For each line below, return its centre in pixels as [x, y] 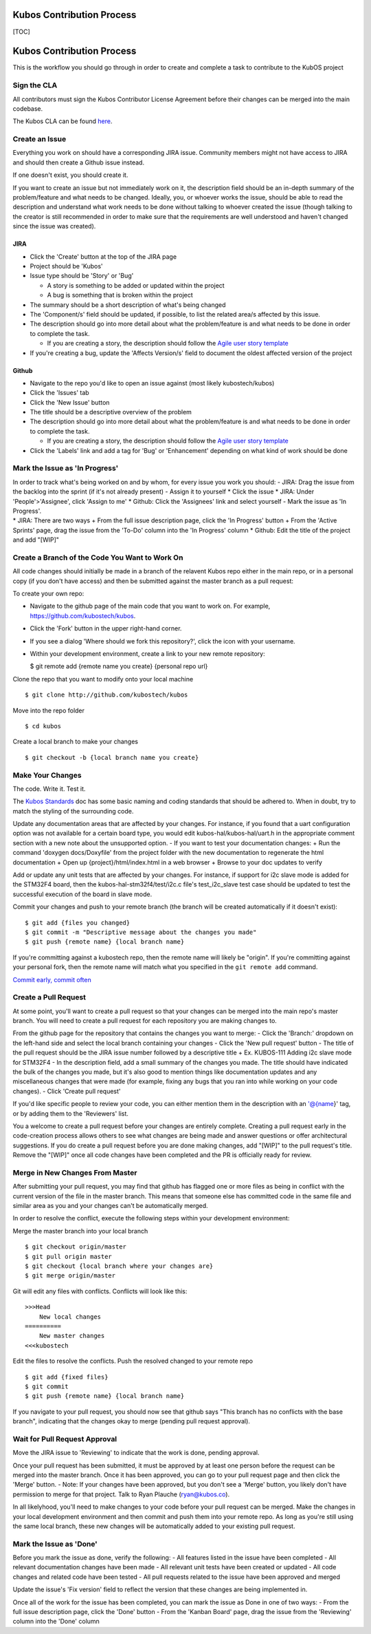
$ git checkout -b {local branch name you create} [112, 757]
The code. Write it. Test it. [49, 789]
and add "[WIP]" [36, 540]
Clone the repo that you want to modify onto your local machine [103, 679]
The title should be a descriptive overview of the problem [111, 412]
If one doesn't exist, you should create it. [70, 175]
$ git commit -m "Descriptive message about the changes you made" [141, 932]
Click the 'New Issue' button [70, 402]
